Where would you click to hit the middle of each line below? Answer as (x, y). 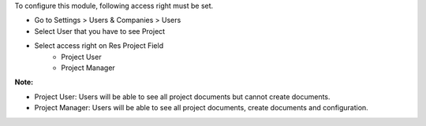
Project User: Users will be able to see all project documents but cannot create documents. (182, 96)
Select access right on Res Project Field (99, 46)
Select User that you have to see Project (100, 31)
